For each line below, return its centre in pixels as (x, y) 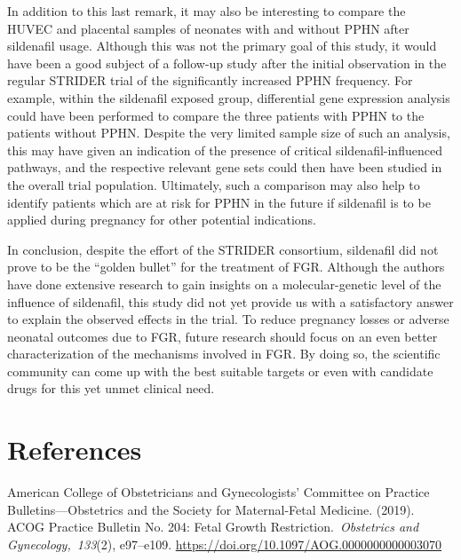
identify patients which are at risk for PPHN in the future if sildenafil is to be (219, 202)
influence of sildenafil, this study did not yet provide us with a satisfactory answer (230, 301)
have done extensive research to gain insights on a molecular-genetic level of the (224, 284)
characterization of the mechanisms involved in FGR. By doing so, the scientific (224, 354)
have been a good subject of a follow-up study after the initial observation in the (227, 63)
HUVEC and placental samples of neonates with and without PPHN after (208, 28)
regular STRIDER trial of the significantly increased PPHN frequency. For (210, 80)
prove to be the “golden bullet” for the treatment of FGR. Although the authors (226, 267)
